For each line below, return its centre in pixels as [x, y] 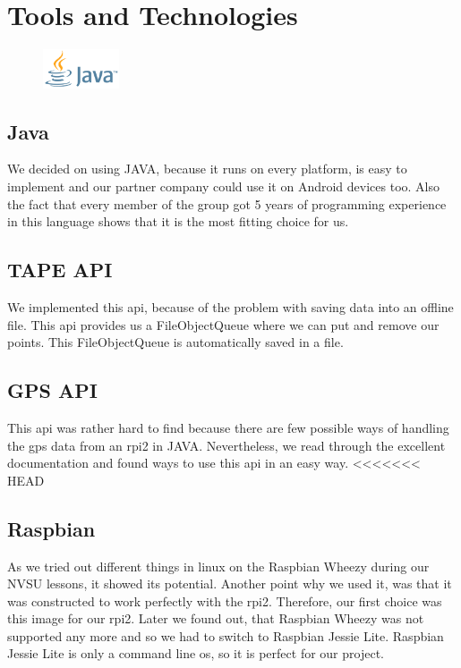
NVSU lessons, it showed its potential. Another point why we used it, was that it [230, 583]
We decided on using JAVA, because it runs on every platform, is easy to [207, 169]
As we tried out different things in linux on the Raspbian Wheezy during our [218, 566]
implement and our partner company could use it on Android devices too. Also [224, 186]
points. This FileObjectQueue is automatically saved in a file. [175, 342]
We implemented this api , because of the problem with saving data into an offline [230, 306]
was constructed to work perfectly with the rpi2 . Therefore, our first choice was [225, 600]
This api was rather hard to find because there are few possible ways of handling [228, 427]
